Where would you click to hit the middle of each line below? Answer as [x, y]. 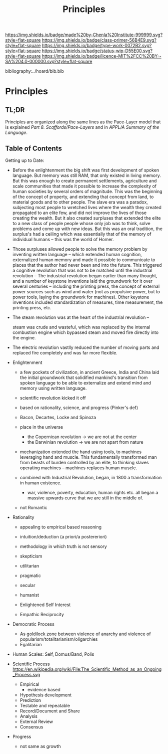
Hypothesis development [45, 695]
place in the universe [41, 427]
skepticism [31, 556]
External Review [36, 721]
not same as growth [40, 746]
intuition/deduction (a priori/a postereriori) [63, 537]
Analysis [28, 716]
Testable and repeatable [45, 706]
